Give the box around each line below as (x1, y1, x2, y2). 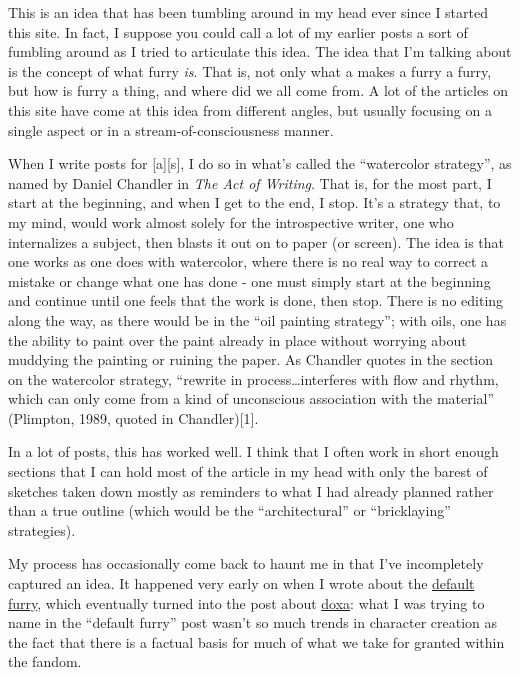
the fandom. (8, 651, 82, 672)
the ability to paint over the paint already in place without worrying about (8, 329, 467, 350)
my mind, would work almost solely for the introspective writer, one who (8, 211, 454, 232)
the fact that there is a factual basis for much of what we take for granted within (8, 631, 505, 652)
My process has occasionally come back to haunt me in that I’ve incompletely (8, 553, 484, 574)
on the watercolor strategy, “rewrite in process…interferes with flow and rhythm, (8, 368, 499, 389)
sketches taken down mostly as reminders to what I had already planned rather (8, 480, 494, 501)
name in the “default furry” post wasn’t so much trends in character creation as (8, 612, 498, 633)
